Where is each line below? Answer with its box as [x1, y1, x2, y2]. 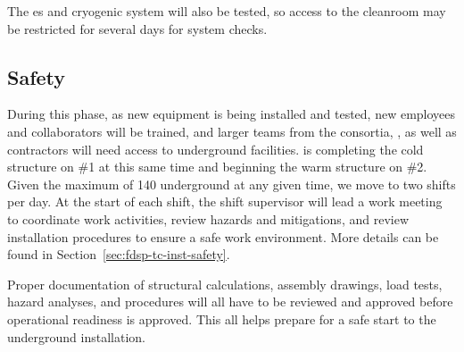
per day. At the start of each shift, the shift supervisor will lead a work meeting [7, 192, 443, 211]
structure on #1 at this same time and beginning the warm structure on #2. [7, 157, 427, 176]
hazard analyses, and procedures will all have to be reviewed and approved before [7, 292, 453, 311]
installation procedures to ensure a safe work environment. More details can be [7, 227, 439, 246]
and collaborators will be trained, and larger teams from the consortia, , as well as [7, 122, 457, 140]
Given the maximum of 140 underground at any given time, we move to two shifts [7, 174, 456, 193]
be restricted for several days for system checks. [7, 19, 268, 38]
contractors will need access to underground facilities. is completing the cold [7, 139, 424, 158]
